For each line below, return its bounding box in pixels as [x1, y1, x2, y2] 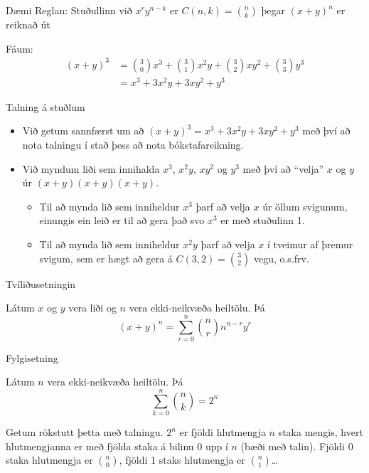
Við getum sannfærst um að [22, 123, 144, 138]
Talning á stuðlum [6, 99, 85, 114]
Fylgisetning [6, 350, 58, 365]
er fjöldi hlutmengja [179, 425, 266, 440]
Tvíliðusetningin [6, 276, 76, 291]
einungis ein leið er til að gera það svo [39, 213, 205, 228]
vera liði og [68, 300, 117, 315]
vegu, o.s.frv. [253, 250, 309, 265]
